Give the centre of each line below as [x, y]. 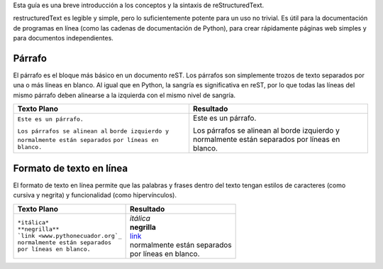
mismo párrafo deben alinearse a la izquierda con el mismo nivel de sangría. [124, 95]
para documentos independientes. [63, 38]
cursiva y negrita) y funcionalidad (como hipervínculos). [95, 195]
